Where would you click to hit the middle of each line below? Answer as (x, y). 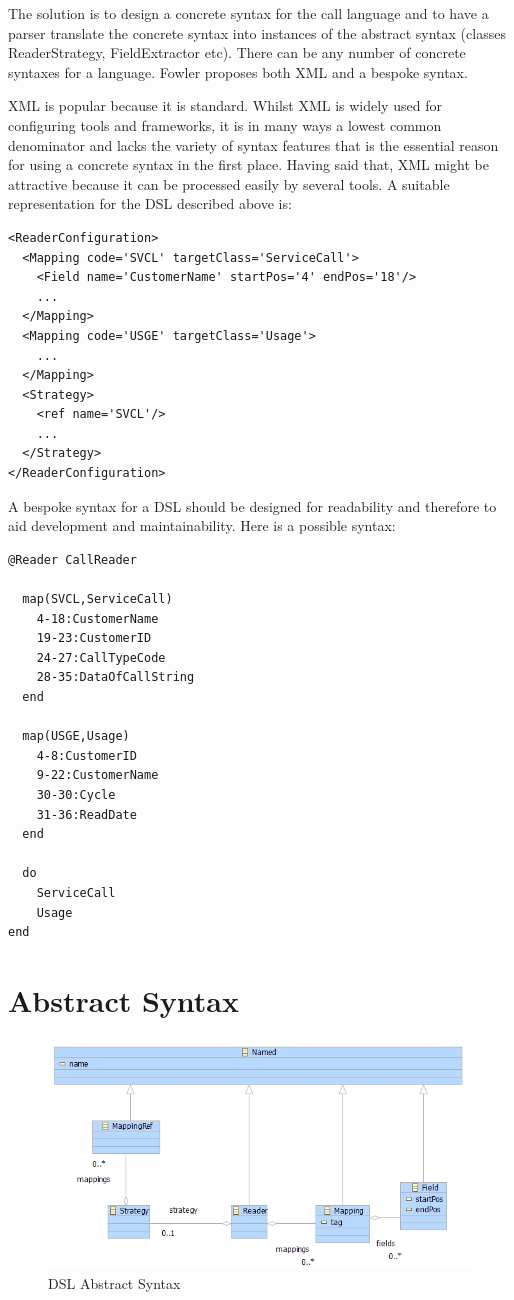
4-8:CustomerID (86, 755)
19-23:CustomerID (94, 638)
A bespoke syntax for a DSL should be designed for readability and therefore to (252, 505)
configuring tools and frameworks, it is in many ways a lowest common (225, 124)
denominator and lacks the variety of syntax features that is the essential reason (253, 144)
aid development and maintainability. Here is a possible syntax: (202, 525)
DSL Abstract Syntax (114, 1283)
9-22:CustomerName (97, 775)
